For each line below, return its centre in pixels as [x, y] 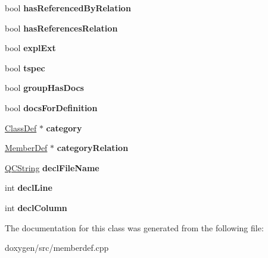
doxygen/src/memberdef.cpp [57, 248]
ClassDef [21, 128]
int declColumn [36, 207]
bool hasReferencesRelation [61, 28]
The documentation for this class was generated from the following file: [134, 227]
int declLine [29, 188]
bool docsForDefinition [51, 107]
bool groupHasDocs [44, 88]
